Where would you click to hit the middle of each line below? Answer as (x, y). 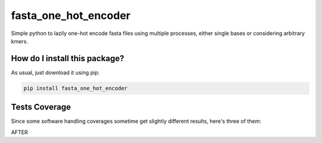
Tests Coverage (41, 107)
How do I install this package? (68, 58)
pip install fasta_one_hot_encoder (75, 88)
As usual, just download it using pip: (55, 72)
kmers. (19, 41)
